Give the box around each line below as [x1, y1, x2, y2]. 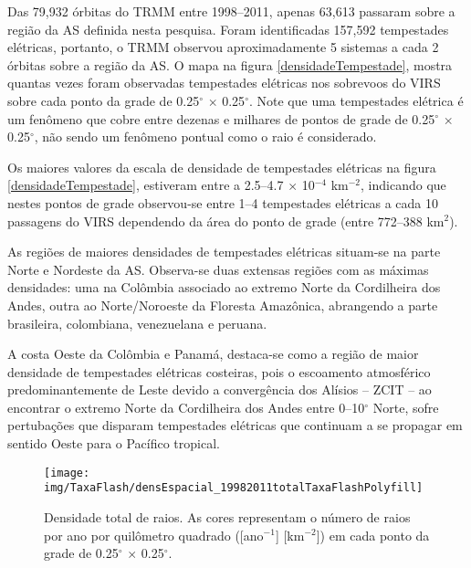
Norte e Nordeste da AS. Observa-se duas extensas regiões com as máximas [7, 259, 429, 279]
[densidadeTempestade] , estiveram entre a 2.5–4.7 [7, 175, 284, 195]
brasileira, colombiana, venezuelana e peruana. [7, 313, 267, 332]
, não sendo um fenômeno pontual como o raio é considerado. [34, 127, 377, 146]
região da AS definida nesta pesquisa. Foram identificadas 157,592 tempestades [7, 19, 449, 38]
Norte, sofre [372, 397, 439, 416]
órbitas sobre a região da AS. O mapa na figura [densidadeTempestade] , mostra [7, 55, 453, 74]
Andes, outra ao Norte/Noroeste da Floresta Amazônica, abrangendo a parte [7, 295, 438, 314]
